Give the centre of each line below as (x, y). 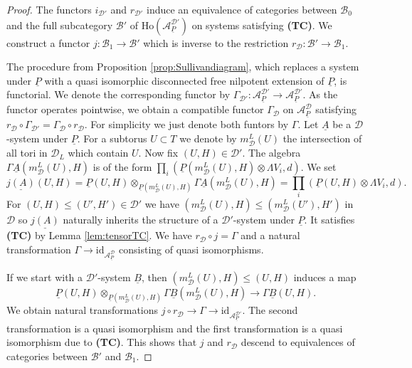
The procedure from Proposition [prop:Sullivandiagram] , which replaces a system (183, 67)
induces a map (325, 277)
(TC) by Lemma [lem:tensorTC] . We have (99, 235)
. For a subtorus (112, 138)
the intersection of (322, 138)
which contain (98, 153)
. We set (318, 166)
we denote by (208, 138)
